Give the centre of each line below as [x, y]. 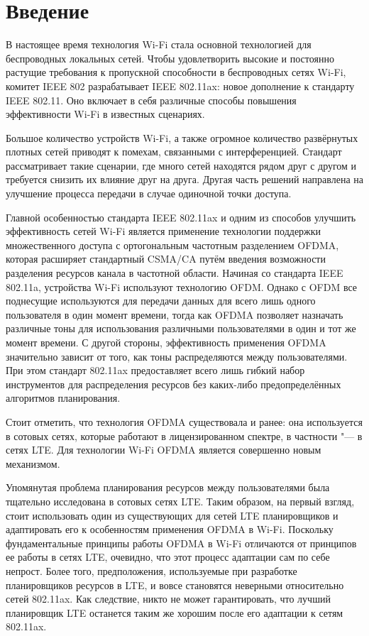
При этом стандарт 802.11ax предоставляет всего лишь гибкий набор [155, 370]
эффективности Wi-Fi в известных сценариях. [105, 114]
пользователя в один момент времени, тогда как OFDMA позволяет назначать [175, 314]
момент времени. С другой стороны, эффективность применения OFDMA [166, 342]
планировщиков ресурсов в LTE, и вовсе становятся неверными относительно [175, 585]
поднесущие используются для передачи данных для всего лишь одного [161, 301]
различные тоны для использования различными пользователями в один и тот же [181, 328]
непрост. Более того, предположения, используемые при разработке [152, 570]
